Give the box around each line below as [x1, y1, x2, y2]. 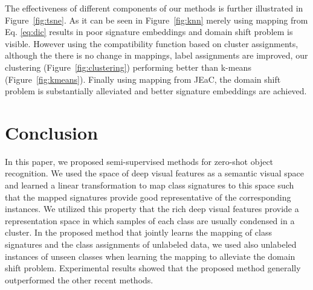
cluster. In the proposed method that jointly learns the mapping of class [5, 226, 272, 239]
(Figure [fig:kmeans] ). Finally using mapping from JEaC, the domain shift [5, 72, 281, 85]
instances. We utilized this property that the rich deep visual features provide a [5, 202, 299, 215]
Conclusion [5, 120, 98, 144]
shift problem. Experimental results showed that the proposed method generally [5, 262, 301, 274]
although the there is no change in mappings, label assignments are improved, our [5, 49, 308, 62]
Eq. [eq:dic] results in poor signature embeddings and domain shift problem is [5, 25, 293, 38]
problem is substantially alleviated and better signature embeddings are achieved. [5, 85, 307, 97]
